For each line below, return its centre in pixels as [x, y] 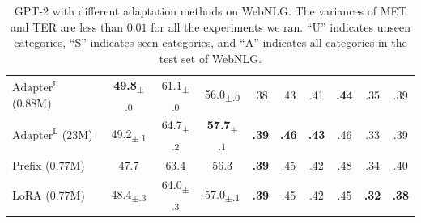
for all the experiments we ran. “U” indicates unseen [281, 26]
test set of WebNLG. [210, 58]
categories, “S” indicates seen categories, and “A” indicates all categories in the [210, 42]
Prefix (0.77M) [49, 164]
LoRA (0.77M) [49, 194]
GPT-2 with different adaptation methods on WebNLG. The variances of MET [210, 11]
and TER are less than [67, 26]
